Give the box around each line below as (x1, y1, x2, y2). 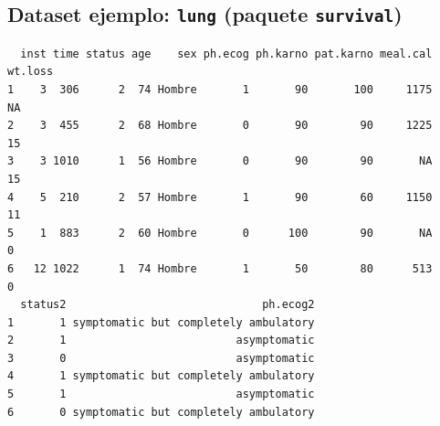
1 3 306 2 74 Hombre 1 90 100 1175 (7, 82, 433, 96)
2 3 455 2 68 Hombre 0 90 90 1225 (7, 119, 433, 133)
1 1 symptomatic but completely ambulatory (7, 315, 315, 329)
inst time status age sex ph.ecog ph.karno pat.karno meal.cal (20, 47, 433, 60)
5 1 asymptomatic (7, 388, 315, 401)
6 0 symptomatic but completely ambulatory (7, 405, 315, 419)
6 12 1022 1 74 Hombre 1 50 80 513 (7, 261, 433, 275)
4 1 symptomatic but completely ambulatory (7, 369, 315, 383)
